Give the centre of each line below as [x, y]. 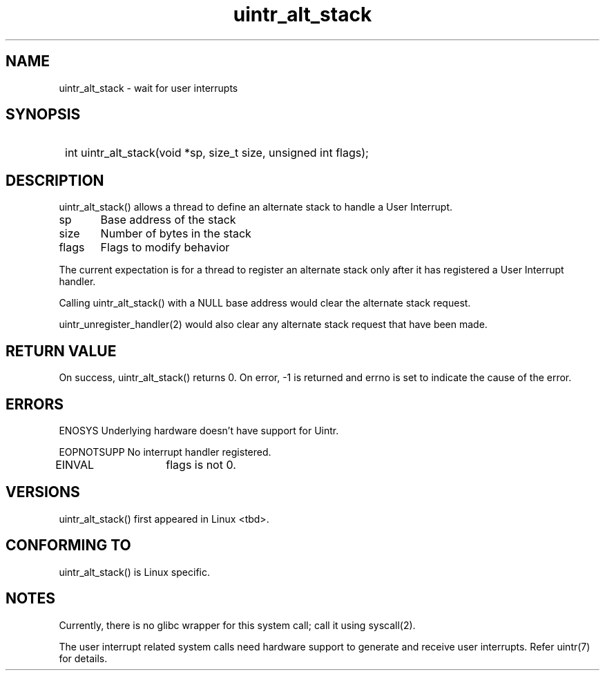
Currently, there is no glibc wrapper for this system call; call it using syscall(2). [237, 625]
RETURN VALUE [61, 351]
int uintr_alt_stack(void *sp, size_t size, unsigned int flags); [217, 153]
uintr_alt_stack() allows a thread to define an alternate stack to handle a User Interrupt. [256, 207]
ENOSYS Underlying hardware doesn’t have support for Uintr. [199, 430]
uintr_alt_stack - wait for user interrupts [148, 88]
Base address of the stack [168, 220]
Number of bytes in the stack [176, 234]
